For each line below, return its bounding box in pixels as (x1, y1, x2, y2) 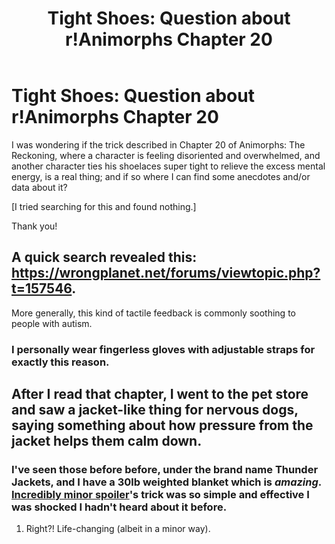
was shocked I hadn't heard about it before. (11, 500, 228, 514)
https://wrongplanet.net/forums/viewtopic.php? (11, 265, 321, 282)
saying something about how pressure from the (11, 417, 314, 434)
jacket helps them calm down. (11, 433, 203, 450)
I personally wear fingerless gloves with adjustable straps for (11, 342, 316, 356)
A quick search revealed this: (11, 249, 198, 266)
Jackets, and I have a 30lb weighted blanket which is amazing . (11, 475, 322, 489)
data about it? (11, 181, 68, 193)
